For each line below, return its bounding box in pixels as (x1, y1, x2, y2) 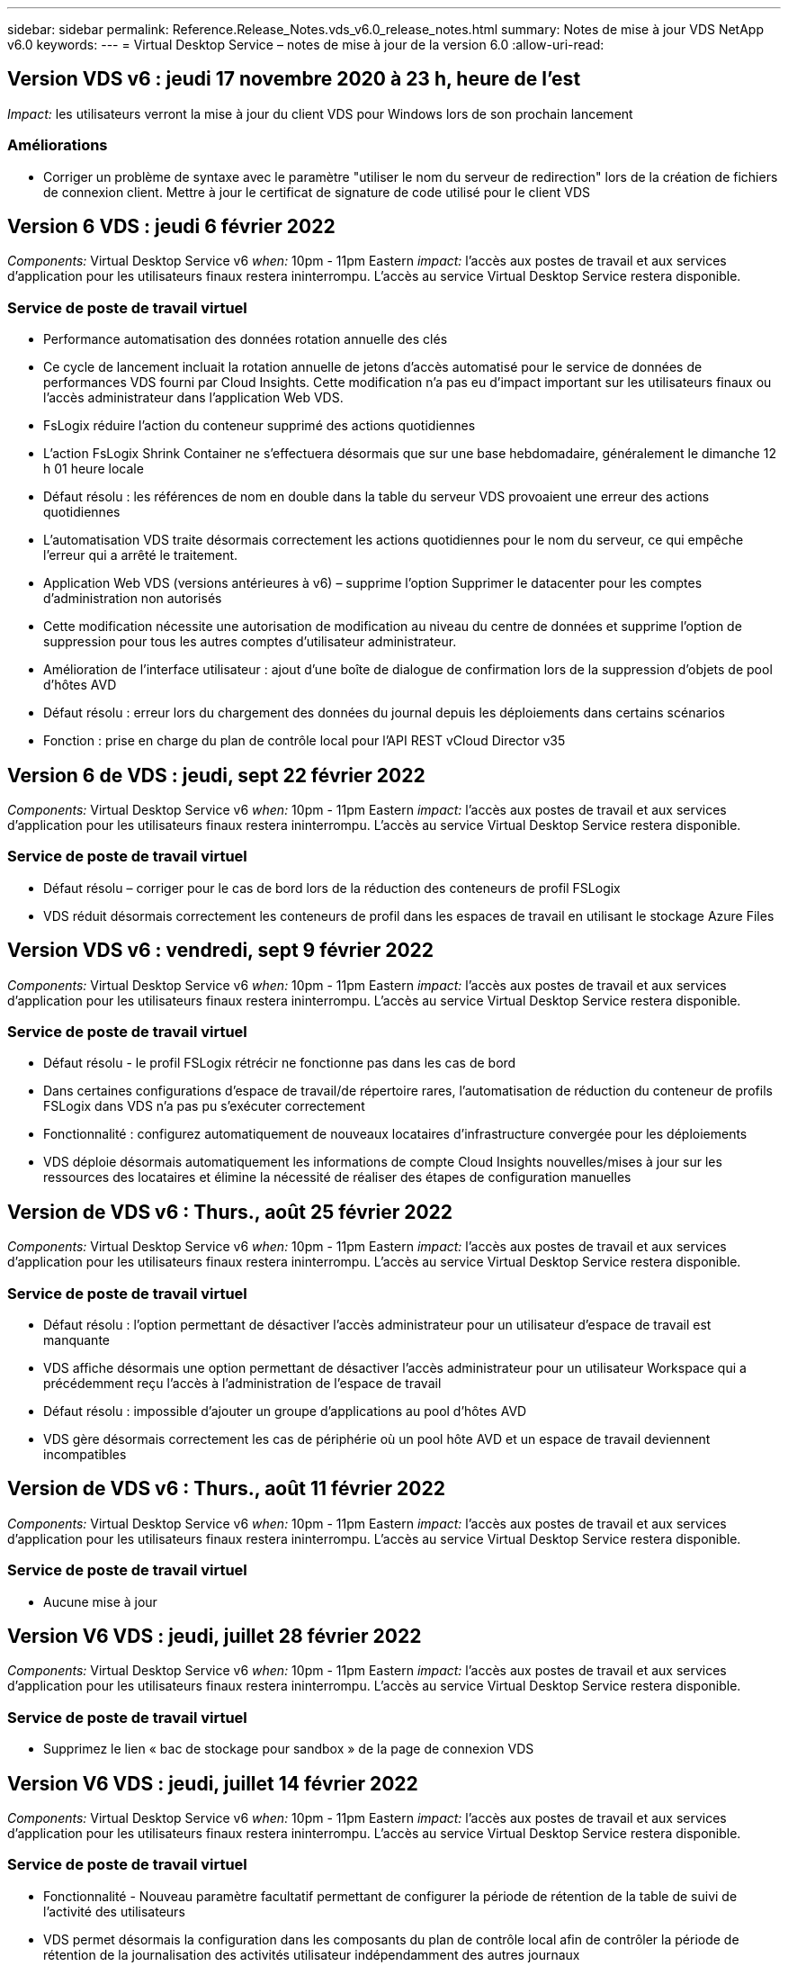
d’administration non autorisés (43, 591, 222, 607)
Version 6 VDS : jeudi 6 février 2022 (7, 215, 336, 239)
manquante (43, 1331, 110, 1348)
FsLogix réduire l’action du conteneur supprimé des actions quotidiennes (43, 418, 476, 434)
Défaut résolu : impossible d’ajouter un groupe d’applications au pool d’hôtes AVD (43, 1402, 527, 1419)
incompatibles (43, 1446, 127, 1462)
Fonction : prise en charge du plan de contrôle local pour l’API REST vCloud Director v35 (43, 733, 566, 749)
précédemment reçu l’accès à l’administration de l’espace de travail (43, 1375, 442, 1391)
